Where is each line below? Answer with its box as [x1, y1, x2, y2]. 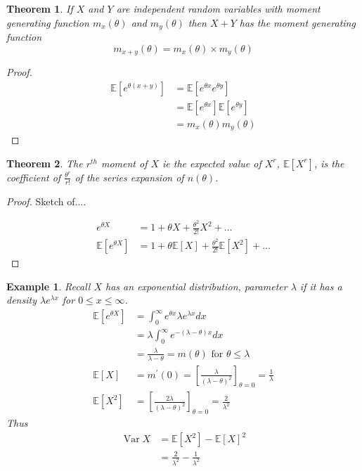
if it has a [299, 278, 342, 293]
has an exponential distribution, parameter [105, 278, 287, 293]
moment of [101, 155, 148, 170]
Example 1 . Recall [6, 278, 91, 293]
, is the [313, 155, 344, 170]
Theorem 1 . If [6, 1, 73, 15]
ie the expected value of [162, 155, 261, 170]
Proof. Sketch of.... [6, 193, 86, 208]
